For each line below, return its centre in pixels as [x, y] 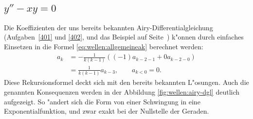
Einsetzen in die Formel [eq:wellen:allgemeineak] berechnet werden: [104, 46]
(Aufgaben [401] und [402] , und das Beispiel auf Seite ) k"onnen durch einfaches [124, 37]
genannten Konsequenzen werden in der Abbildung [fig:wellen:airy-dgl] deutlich [122, 91]
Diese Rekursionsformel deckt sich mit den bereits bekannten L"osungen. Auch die [126, 82]
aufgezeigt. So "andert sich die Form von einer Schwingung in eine [102, 101]
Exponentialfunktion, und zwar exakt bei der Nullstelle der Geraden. [107, 111]
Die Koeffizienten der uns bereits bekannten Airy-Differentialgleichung [108, 27]
